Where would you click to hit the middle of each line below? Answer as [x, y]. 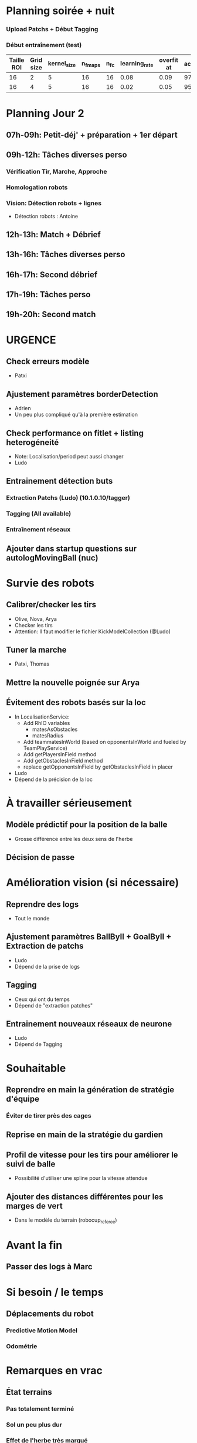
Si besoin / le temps [55, 1292]
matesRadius [47, 735]
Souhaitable [36, 1068]
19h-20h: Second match [51, 315]
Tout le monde [32, 919]
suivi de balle [31, 1164]
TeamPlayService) [45, 748]
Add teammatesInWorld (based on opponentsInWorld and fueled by [105, 742]
